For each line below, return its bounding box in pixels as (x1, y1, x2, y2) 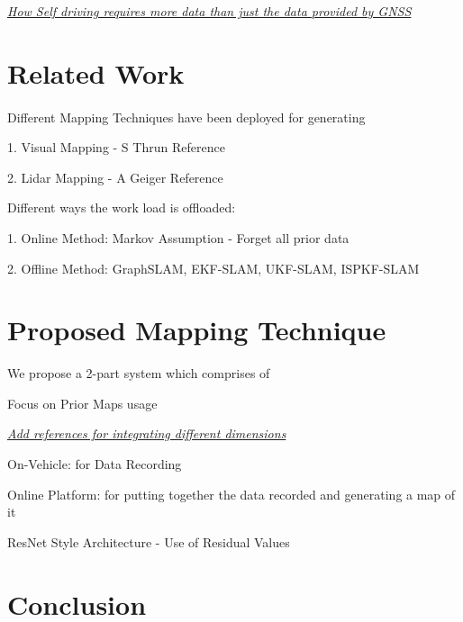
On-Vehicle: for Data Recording (7, 455, 182, 473)
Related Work (7, 54, 185, 91)
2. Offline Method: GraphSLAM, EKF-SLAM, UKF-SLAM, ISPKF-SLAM (7, 258, 420, 277)
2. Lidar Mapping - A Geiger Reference (7, 167, 223, 186)
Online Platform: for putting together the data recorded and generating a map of (7, 484, 456, 503)
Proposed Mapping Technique (7, 311, 386, 348)
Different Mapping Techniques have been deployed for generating (7, 107, 366, 126)
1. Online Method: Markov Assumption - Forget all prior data (7, 228, 350, 247)
